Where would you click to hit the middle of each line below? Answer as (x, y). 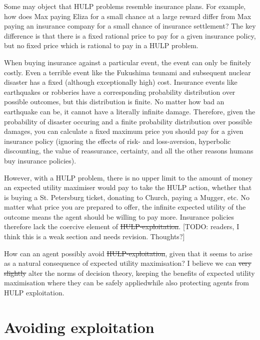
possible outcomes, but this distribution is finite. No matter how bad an (114, 102)
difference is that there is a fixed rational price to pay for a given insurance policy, (130, 35)
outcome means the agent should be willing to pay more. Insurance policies (119, 216)
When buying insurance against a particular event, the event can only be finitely (127, 62)
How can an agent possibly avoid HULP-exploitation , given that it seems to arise (128, 253)
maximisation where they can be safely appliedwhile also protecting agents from (127, 283)
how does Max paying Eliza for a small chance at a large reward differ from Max (128, 16)
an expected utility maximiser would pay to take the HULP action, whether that (128, 187)
